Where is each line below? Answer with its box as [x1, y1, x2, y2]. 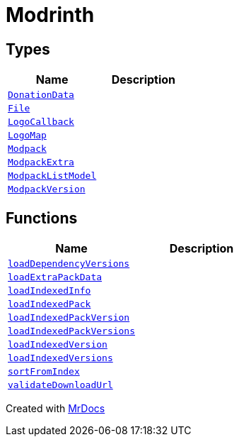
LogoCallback [8, 116, 74, 128]
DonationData [8, 89, 74, 101]
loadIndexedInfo [8, 285, 91, 297]
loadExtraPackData [8, 272, 103, 283]
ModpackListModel [8, 170, 97, 182]
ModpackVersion [8, 184, 86, 195]
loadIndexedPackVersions [8, 326, 136, 337]
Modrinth [6, 3, 95, 27]
